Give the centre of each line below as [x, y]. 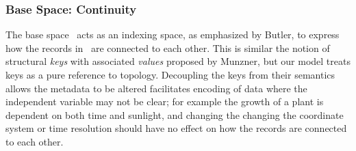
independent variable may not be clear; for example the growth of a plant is [165, 101]
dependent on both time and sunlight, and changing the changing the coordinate [175, 114]
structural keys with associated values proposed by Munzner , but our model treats [178, 61]
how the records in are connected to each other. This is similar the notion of [168, 47]
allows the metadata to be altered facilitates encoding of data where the [156, 88]
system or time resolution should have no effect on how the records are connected [176, 128]
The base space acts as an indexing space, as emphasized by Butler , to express [173, 35]
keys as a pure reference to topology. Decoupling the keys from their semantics [170, 74]
